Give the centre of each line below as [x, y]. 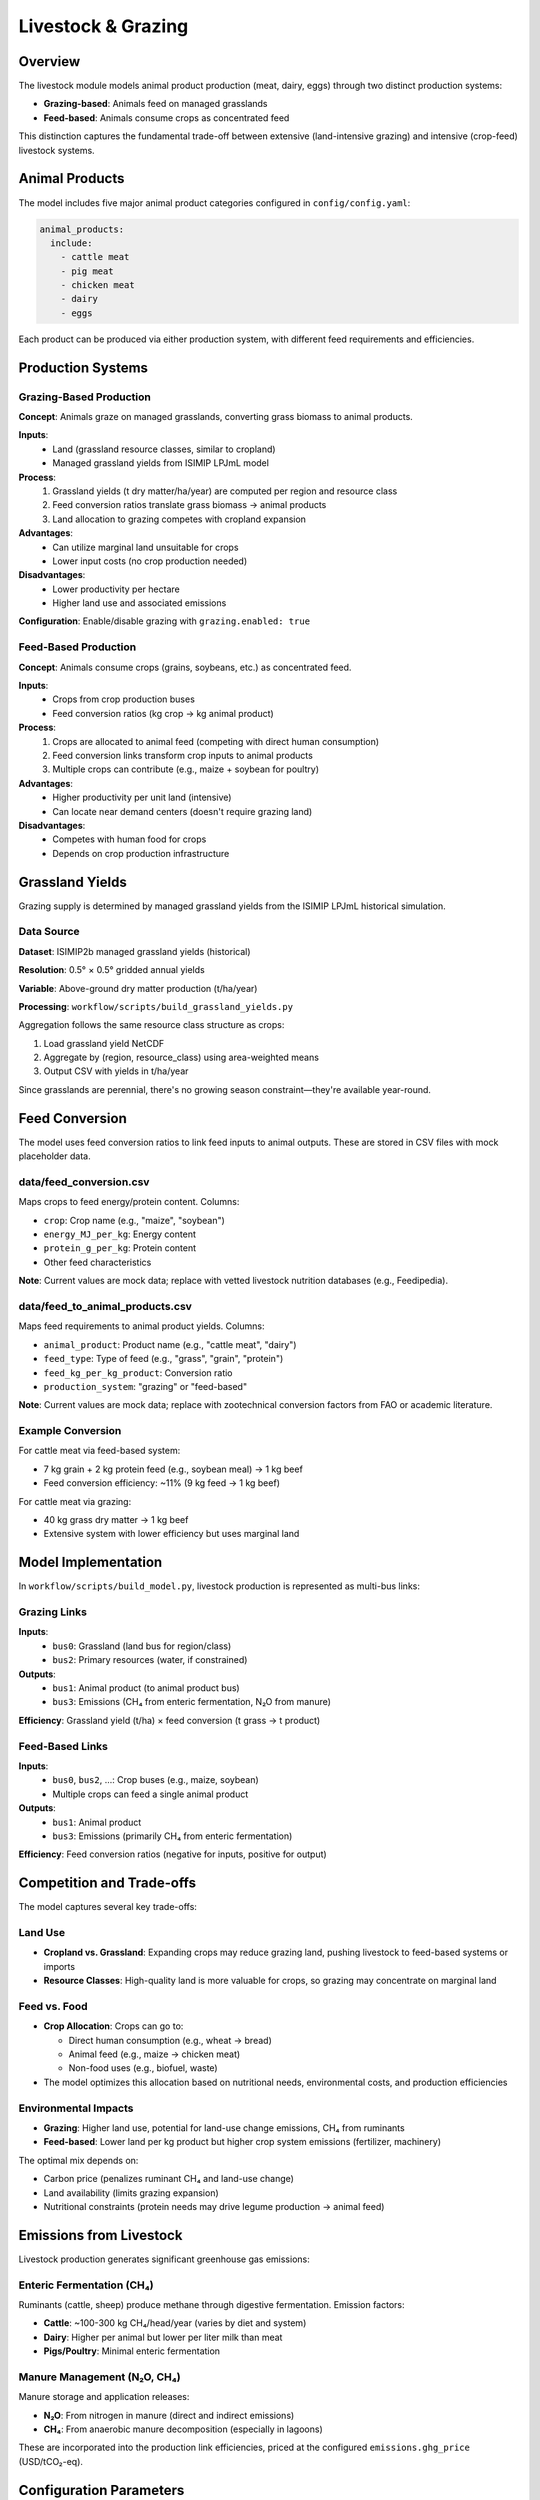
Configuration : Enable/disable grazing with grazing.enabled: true [164, 621]
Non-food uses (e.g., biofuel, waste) [143, 2068]
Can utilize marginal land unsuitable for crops [145, 547]
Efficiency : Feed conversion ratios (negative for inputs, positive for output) [172, 1854]
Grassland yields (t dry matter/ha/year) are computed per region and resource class [225, 491]
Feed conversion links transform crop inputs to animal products [183, 755]
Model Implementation [90, 1562]
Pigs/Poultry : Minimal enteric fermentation [131, 2351]
